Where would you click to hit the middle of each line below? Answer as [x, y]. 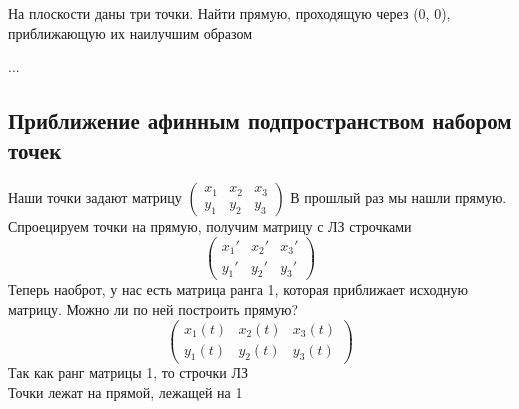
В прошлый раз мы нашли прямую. [398, 197]
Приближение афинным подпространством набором [260, 120]
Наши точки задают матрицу [95, 197]
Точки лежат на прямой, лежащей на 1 [125, 392]
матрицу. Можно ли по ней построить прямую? [153, 308]
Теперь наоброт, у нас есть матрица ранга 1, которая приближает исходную [238, 289]
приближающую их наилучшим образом [130, 32]
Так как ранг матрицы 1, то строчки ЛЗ [128, 372]
